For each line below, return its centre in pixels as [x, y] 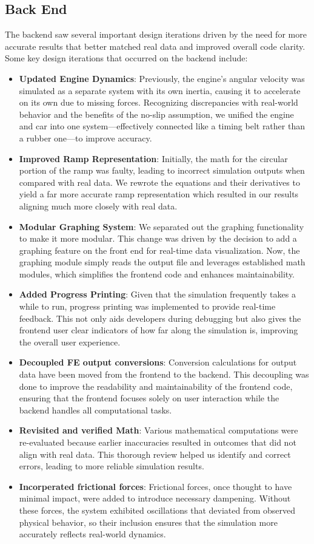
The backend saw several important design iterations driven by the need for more [156, 34]
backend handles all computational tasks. [95, 410]
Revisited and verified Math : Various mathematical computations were [159, 430]
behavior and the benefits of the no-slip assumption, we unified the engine [156, 114]
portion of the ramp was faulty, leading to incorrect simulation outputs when [162, 170]
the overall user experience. [70, 342]
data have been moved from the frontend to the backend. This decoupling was [164, 374]
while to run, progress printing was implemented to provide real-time [147, 306]
